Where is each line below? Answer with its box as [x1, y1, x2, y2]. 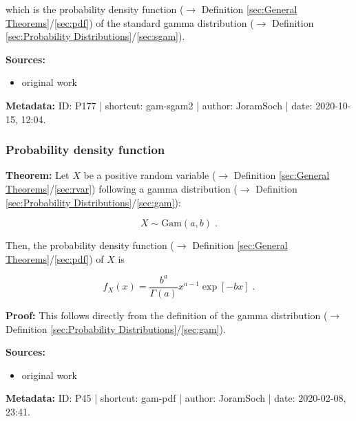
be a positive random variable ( [83, 168, 216, 182]
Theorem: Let [6, 168, 70, 182]
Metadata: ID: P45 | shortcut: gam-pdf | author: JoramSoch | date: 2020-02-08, [6, 391, 346, 405]
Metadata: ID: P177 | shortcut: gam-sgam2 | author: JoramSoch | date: [6, 98, 313, 112]
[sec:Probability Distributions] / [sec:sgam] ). [6, 29, 185, 43]
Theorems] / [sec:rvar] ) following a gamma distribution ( [6, 181, 238, 195]
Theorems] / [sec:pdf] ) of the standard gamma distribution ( [6, 15, 254, 30]
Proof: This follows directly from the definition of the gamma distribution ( [6, 307, 328, 322]
